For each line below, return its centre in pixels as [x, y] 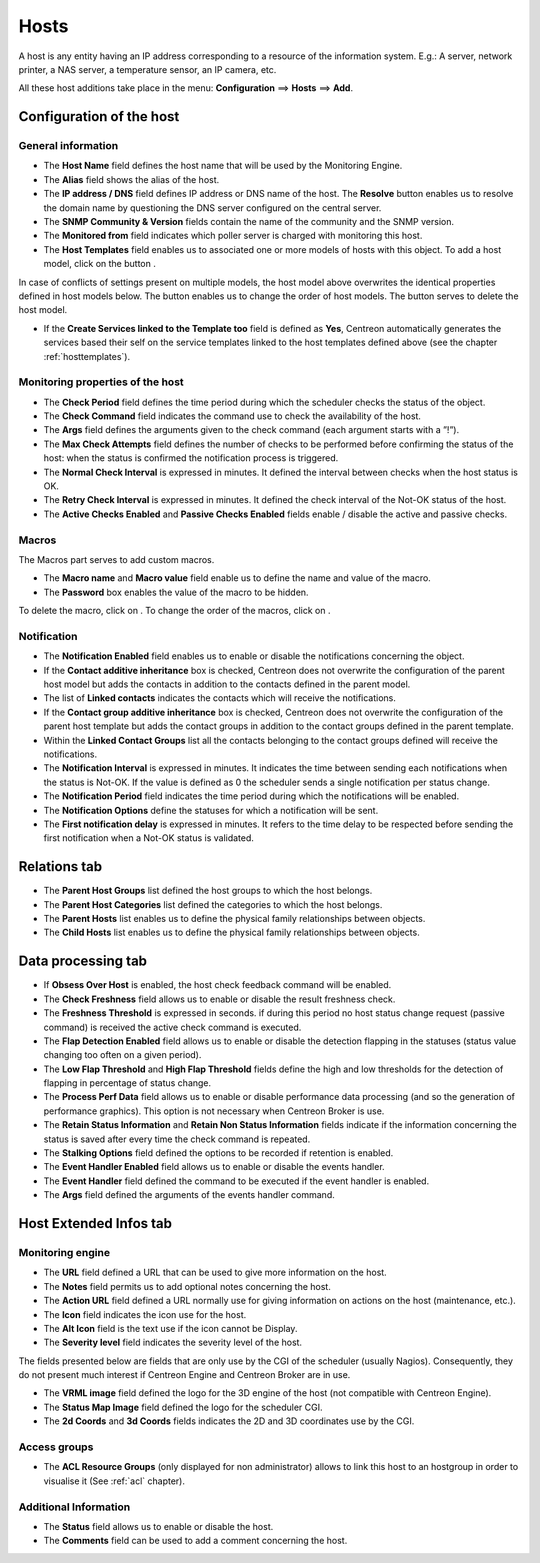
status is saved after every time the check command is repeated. [177, 1139]
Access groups [56, 1447]
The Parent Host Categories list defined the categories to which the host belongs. [213, 904]
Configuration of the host [99, 116]
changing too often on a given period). [122, 1055]
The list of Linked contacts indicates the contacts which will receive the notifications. [220, 698]
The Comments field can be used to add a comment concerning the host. [195, 1541]
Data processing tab [83, 961]
